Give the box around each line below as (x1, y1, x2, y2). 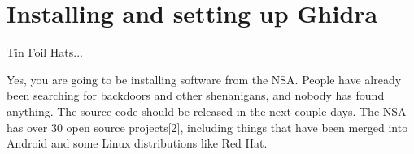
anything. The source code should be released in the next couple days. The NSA (7, 102, 407, 119)
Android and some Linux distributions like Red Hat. (7, 135, 268, 152)
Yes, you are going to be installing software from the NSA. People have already (7, 71, 402, 88)
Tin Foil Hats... (7, 44, 84, 61)
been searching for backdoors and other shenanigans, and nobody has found (7, 87, 385, 104)
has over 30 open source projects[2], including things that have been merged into (7, 118, 408, 135)
